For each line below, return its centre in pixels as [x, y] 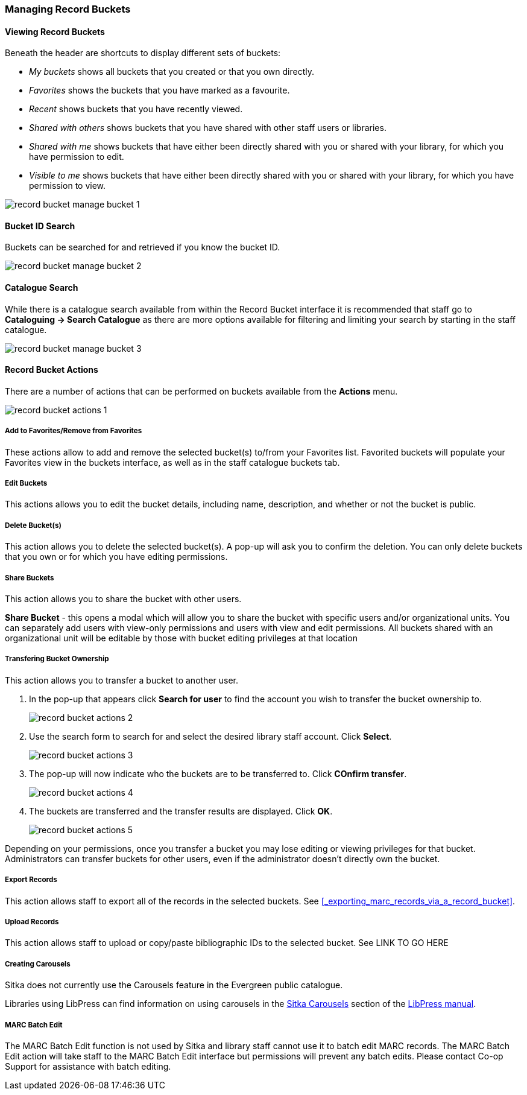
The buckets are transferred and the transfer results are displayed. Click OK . [181, 811]
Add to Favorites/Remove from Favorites [74, 431]
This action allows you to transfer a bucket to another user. [122, 680]
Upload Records [32, 922]
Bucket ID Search [40, 226]
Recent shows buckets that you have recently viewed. [136, 109]
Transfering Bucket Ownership [57, 659]
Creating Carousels [38, 964]
